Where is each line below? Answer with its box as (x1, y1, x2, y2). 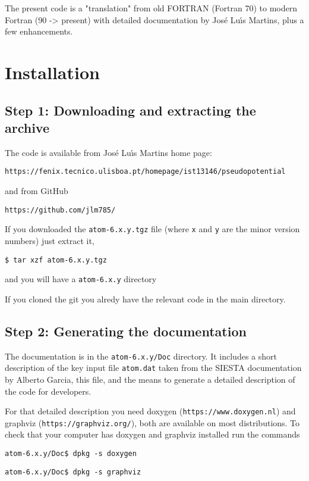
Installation (5, 60, 100, 84)
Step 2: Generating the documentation (5, 321, 247, 340)
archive (5, 118, 50, 136)
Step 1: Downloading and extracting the (5, 101, 256, 119)
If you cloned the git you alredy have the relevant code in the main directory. (5, 292, 286, 305)
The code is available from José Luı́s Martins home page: (5, 146, 212, 158)
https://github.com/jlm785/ (5, 205, 116, 214)
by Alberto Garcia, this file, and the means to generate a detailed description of (5, 373, 295, 385)
